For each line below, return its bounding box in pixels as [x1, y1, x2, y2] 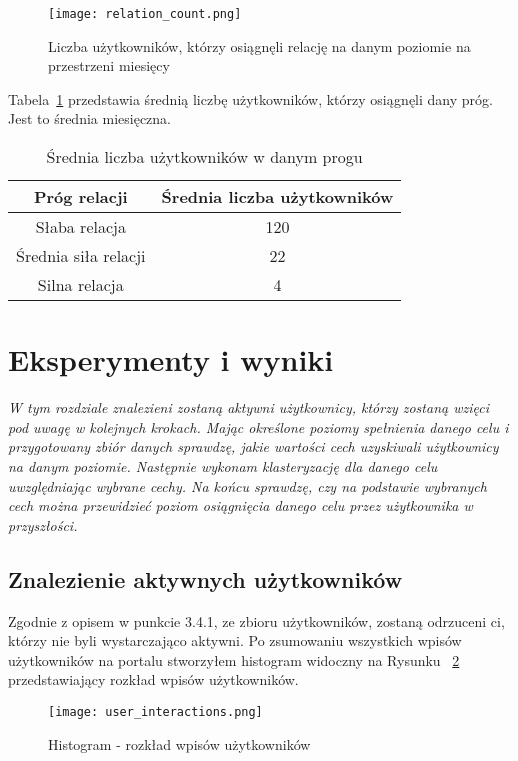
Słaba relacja [35, 215, 126, 239]
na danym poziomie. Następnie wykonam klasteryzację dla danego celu [8, 455, 438, 476]
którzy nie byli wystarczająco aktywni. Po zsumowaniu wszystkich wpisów [8, 630, 462, 651]
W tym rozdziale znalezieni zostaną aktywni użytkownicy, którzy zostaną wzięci [8, 397, 489, 418]
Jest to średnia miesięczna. [8, 108, 171, 129]
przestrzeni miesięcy [48, 55, 170, 76]
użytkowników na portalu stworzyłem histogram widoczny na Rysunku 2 [8, 649, 460, 670]
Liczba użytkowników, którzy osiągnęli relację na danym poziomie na [48, 35, 471, 56]
